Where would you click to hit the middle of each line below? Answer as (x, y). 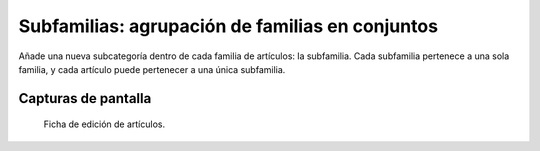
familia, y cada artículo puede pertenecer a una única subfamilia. (152, 69)
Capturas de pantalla (85, 98)
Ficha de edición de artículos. (104, 124)
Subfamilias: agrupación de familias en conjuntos (228, 26)
